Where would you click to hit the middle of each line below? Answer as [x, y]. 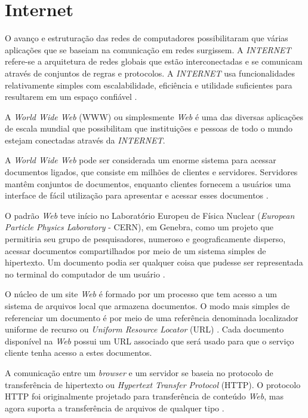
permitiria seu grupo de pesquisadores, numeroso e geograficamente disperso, [145, 239]
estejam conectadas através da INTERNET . [85, 140]
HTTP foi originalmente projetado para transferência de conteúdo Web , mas [144, 396]
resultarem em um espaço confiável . [71, 97]
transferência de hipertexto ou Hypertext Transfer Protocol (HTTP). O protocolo [153, 384]
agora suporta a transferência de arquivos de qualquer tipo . [115, 408]
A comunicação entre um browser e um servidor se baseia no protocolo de [139, 372]
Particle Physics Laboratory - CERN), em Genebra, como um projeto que [139, 227]
